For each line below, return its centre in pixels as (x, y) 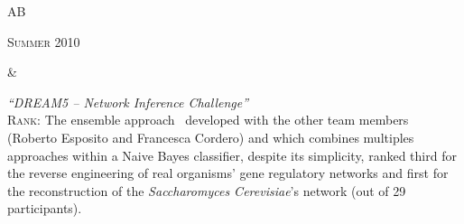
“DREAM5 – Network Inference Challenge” (128, 102)
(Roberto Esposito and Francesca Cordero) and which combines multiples (211, 137)
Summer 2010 (44, 41)
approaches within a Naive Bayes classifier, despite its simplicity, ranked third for (232, 155)
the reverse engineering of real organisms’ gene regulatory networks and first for (228, 173)
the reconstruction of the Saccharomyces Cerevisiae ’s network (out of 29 (207, 190)
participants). (45, 208)
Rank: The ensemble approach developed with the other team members (208, 120)
